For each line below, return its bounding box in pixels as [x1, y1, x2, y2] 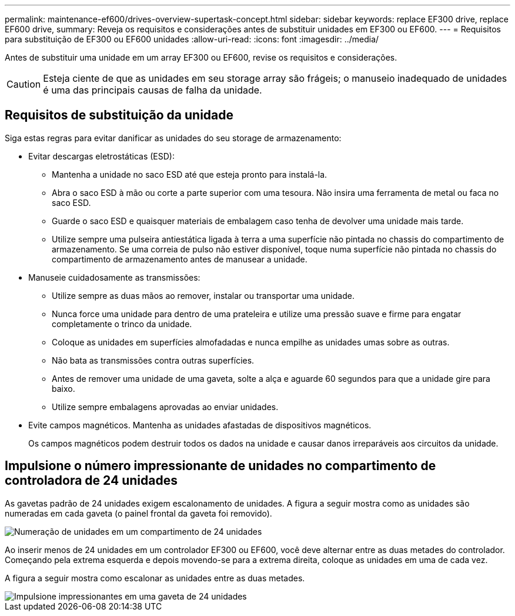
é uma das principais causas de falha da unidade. [43, 84, 262, 96]
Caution [6, 78, 41, 90]
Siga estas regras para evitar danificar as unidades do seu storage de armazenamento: [5, 132, 342, 143]
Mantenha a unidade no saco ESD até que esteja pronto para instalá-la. [52, 169, 327, 179]
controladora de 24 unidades [5, 473, 178, 488]
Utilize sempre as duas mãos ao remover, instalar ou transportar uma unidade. [52, 290, 355, 301]
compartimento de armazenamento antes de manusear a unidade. [52, 254, 307, 264]
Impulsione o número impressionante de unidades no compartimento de [5, 458, 436, 474]
